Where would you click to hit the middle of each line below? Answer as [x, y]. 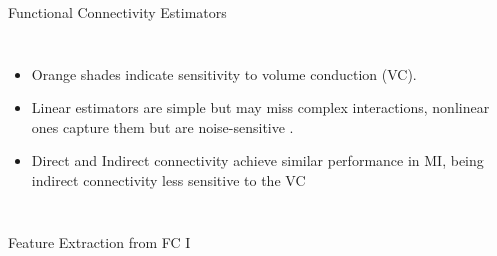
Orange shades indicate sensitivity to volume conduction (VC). [224, 73]
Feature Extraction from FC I [99, 241]
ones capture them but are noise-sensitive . [162, 126]
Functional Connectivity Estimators [117, 12]
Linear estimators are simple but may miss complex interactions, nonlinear [260, 107]
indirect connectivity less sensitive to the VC [168, 179]
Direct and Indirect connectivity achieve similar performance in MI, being [257, 160]
